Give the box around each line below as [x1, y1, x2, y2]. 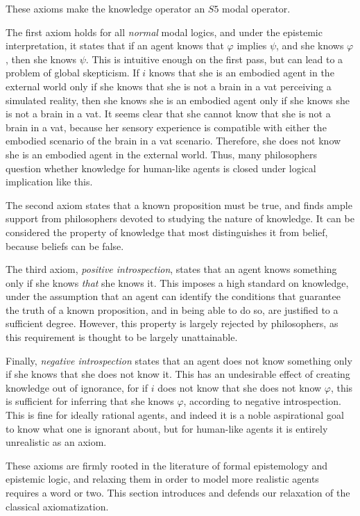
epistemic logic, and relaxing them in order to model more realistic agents [6, 472, 319, 486]
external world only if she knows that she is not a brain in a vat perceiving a [6, 78, 332, 93]
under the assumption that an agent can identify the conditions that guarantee [6, 289, 341, 303]
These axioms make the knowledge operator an [6, 1, 205, 15]
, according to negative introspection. [183, 394, 341, 408]
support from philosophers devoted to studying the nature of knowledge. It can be [6, 211, 354, 226]
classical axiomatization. [6, 499, 109, 513]
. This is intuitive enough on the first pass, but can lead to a [85, 51, 343, 66]
